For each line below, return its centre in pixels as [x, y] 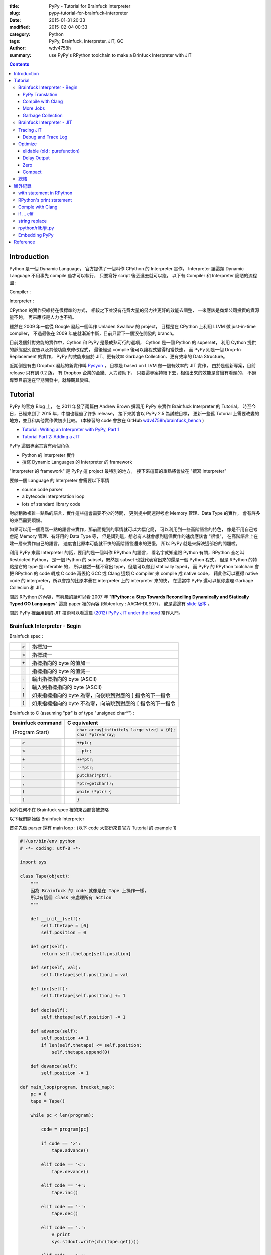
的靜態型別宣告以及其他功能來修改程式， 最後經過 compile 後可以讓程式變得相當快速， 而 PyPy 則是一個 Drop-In [125, 349]
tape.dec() [65, 1214]
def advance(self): [54, 1031]
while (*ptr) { [94, 791]
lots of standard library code [51, 504]
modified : [20, 27]
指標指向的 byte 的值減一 [61, 671]
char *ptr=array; [97, 735]
